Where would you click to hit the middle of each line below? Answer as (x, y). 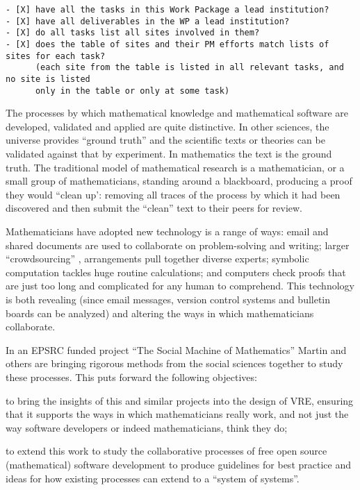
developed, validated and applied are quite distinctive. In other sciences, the (167, 126)
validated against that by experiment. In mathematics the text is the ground (169, 154)
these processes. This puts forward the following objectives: (131, 377)
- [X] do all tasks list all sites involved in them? (133, 33)
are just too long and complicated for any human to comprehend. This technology (180, 286)
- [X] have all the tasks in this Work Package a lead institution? (167, 10)
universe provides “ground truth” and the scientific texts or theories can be (165, 140)
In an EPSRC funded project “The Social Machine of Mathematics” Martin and (176, 349)
